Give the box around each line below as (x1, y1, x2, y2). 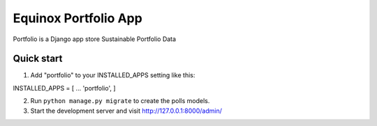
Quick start (13, 53, 63, 65)
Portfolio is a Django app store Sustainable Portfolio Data (13, 35, 177, 43)
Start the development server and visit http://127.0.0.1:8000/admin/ (30, 107, 223, 115)
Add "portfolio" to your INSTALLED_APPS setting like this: (30, 71, 195, 79)
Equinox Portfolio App (13, 10, 142, 26)
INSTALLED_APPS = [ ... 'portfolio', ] (13, 84, 116, 92)
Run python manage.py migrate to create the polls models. (30, 97, 210, 105)
